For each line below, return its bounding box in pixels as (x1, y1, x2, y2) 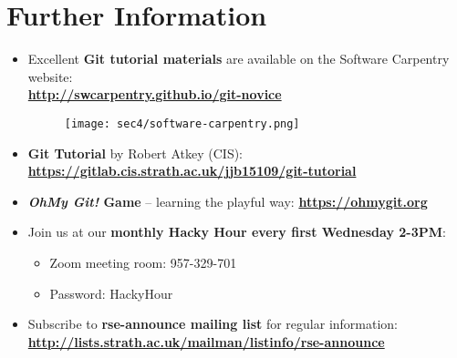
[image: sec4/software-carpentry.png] (64, 117, 300, 130)
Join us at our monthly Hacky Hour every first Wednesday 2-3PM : (27, 222, 446, 241)
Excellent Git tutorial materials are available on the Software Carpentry (27, 49, 450, 68)
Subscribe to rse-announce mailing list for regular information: (27, 314, 399, 333)
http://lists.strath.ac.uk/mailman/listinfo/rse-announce (27, 332, 385, 351)
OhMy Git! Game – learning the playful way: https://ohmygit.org (27, 191, 428, 210)
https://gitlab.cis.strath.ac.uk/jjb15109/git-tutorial (27, 161, 357, 180)
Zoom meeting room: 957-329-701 (49, 252, 237, 271)
